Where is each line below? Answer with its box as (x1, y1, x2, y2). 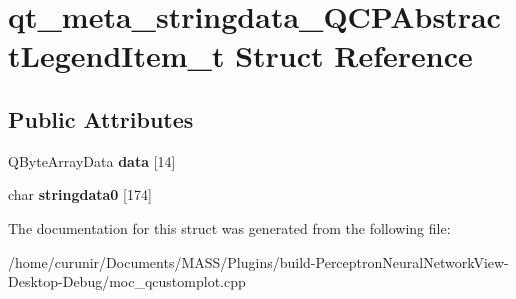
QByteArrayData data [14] (8, 150, 176, 171)
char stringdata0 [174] (8, 184, 152, 205)
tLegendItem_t (8, 35, 225, 76)
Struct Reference (235, 35, 473, 76)
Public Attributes (8, 103, 194, 134)
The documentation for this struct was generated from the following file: (8, 217, 451, 238)
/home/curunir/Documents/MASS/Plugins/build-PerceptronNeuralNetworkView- (8, 251, 509, 272)
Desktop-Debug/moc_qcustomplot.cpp (8, 271, 246, 292)
